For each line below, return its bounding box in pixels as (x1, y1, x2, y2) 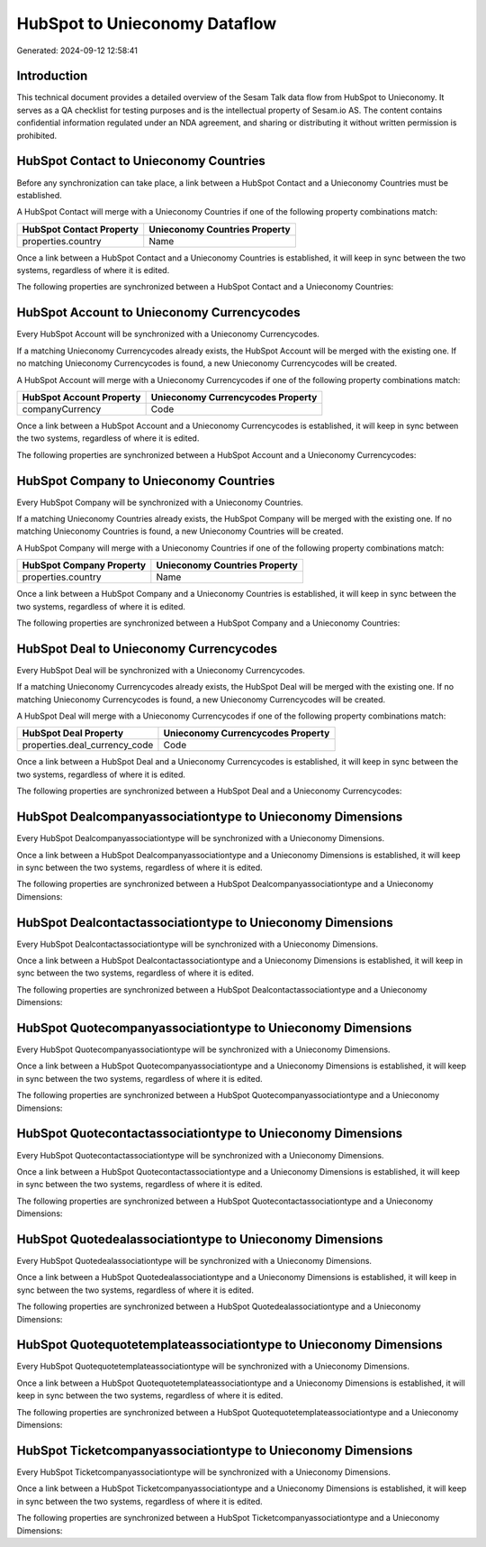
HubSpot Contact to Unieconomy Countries (16, 153, 265, 169)
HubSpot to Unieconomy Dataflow (16, 14, 277, 33)
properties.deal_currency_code (22, 739, 154, 752)
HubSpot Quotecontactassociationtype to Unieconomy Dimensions (16, 1126, 403, 1141)
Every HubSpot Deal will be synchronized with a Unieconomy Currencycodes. (16, 664, 306, 675)
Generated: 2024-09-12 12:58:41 (16, 45, 139, 56)
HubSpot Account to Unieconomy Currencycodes (16, 305, 301, 320)
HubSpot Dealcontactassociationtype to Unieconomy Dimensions (16, 915, 393, 930)
